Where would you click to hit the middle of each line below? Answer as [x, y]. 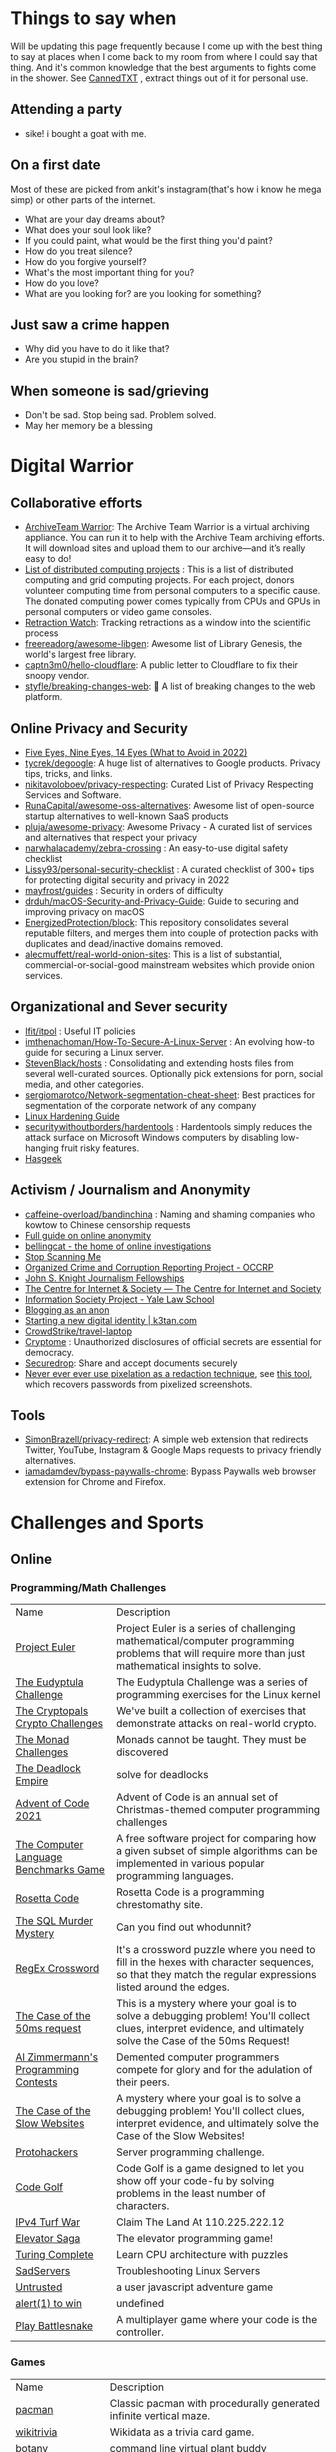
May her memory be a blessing [88, 426]
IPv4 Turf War [48, 2222]
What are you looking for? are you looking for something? [143, 293]
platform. [43, 697]
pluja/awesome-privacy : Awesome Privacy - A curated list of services [168, 826]
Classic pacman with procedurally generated [214, 2403]
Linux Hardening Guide [72, 1116]
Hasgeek [43, 1158]
